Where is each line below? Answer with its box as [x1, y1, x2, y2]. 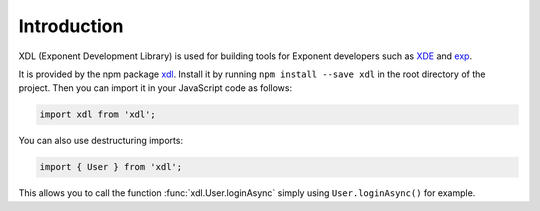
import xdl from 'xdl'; [39, 109, 157, 120]
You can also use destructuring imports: [18, 135, 184, 147]
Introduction [18, 15, 124, 37]
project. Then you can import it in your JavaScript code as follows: [18, 82, 293, 94]
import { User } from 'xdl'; [39, 161, 183, 173]
